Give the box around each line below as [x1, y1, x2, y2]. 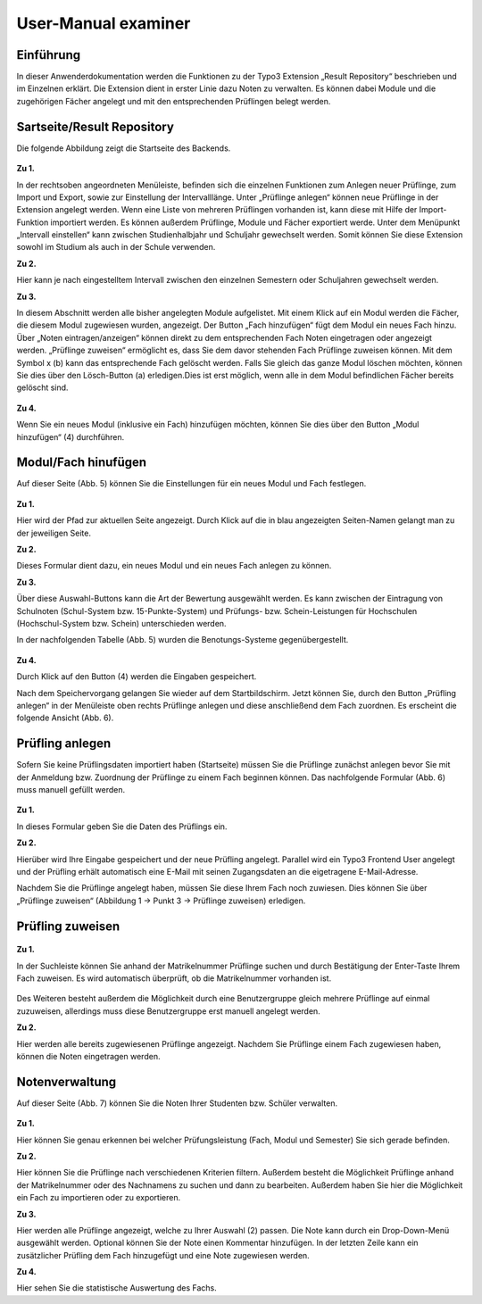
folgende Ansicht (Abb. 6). [16, 712, 114, 723]
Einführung [16, 47, 80, 62]
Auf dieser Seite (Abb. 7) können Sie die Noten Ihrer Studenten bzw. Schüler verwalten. [16, 1098, 338, 1109]
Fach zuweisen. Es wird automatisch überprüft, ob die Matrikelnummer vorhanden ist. [16, 973, 332, 984]
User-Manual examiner [16, 13, 191, 33]
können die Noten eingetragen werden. [16, 1051, 161, 1061]
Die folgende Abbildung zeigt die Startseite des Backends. [16, 143, 231, 154]
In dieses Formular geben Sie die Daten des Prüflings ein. [16, 821, 228, 832]
